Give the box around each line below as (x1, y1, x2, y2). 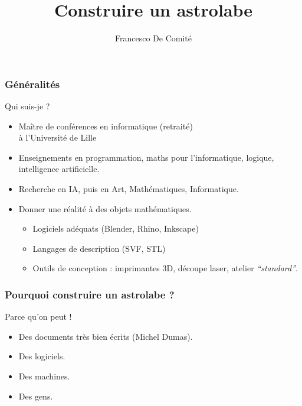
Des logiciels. (18, 350, 65, 362)
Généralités (5, 76, 60, 91)
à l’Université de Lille (18, 131, 97, 144)
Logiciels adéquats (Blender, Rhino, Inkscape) (32, 222, 199, 235)
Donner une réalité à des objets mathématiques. (18, 202, 192, 215)
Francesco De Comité (115, 32, 192, 44)
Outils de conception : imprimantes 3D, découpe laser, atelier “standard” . (32, 262, 298, 274)
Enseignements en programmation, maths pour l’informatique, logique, (18, 151, 274, 163)
